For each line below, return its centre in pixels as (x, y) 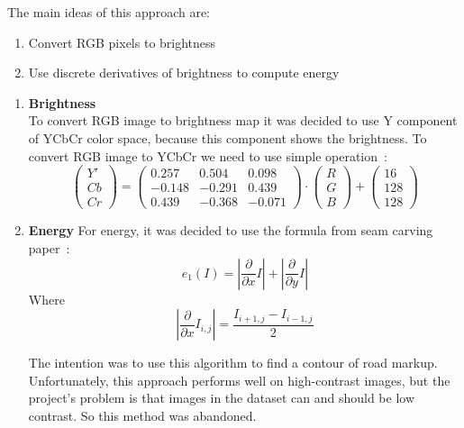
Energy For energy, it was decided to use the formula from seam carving (231, 230)
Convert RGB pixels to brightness (122, 42)
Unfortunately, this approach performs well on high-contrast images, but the (239, 380)
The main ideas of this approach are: (109, 12)
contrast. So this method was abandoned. (142, 415)
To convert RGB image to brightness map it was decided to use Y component (243, 120)
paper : (49, 247)
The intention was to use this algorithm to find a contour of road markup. (233, 363)
